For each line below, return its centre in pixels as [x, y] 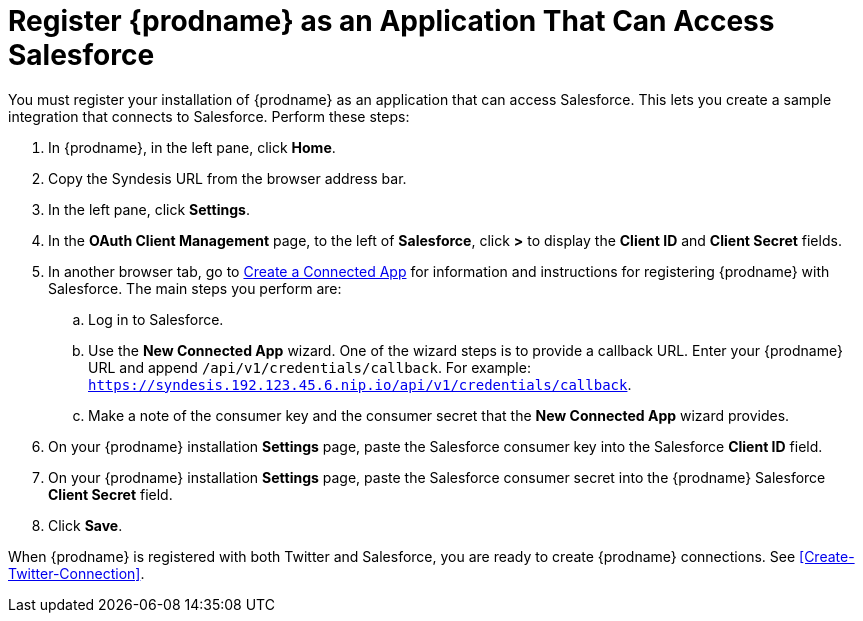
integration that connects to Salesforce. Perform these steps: [209, 116]
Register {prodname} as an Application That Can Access [391, 21]
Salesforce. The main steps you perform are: [195, 288]
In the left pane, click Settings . [149, 209]
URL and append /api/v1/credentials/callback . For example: [309, 367]
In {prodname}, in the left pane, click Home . [192, 147]
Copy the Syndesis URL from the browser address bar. [227, 178]
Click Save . [85, 525]
